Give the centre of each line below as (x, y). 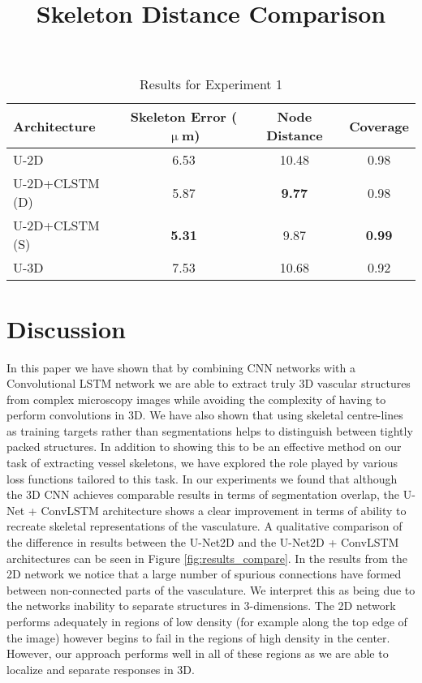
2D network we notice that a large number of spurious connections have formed (204, 574)
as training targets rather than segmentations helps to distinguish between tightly (210, 430)
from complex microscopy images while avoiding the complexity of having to (196, 399)
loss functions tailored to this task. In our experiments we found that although (202, 478)
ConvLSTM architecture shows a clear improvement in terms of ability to (224, 510)
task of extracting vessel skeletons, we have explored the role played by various (202, 463)
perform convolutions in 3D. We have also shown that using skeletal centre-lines (205, 415)
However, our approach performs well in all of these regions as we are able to (198, 653)
